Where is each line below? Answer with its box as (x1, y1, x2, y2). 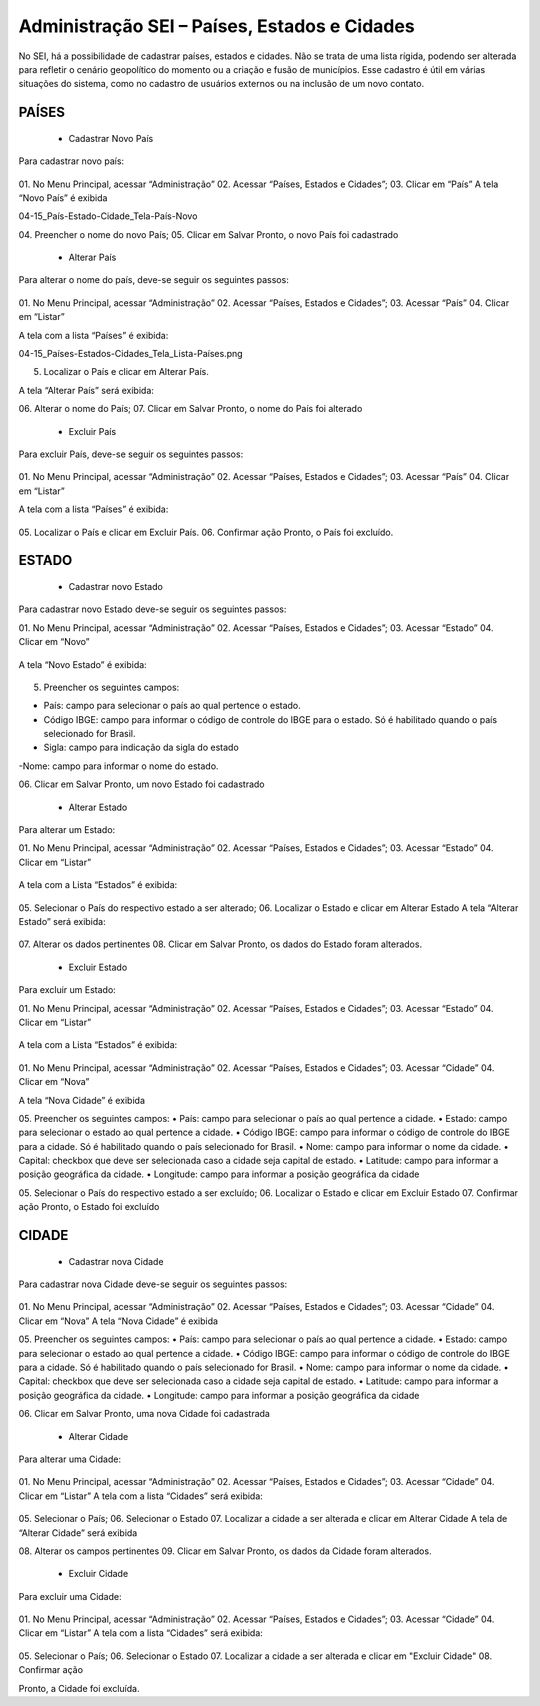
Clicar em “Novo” (18, 636, 90, 648)
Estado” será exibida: (18, 915, 106, 927)
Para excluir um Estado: (18, 984, 117, 996)
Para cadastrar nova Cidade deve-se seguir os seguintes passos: (18, 1278, 288, 1290)
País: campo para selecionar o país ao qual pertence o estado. (43, 700, 302, 712)
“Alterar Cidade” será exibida (18, 1526, 138, 1539)
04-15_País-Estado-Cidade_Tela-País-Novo (18, 210, 198, 222)
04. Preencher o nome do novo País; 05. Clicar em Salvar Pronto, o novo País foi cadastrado (18, 228, 399, 240)
